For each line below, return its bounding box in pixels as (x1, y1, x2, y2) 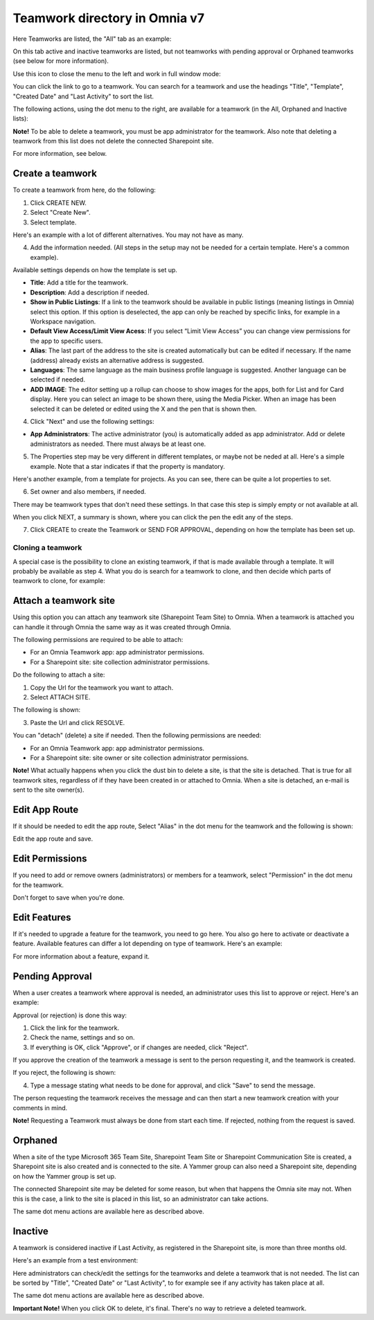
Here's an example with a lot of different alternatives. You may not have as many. (12, 231, 244, 239)
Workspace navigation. (30, 317, 96, 325)
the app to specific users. (30, 337, 103, 345)
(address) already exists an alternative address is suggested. (30, 356, 204, 364)
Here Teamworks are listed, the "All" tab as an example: (12, 35, 172, 43)
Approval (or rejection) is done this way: (12, 1011, 127, 1019)
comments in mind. (12, 1103, 68, 1112)
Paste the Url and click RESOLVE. (30, 718, 125, 726)
